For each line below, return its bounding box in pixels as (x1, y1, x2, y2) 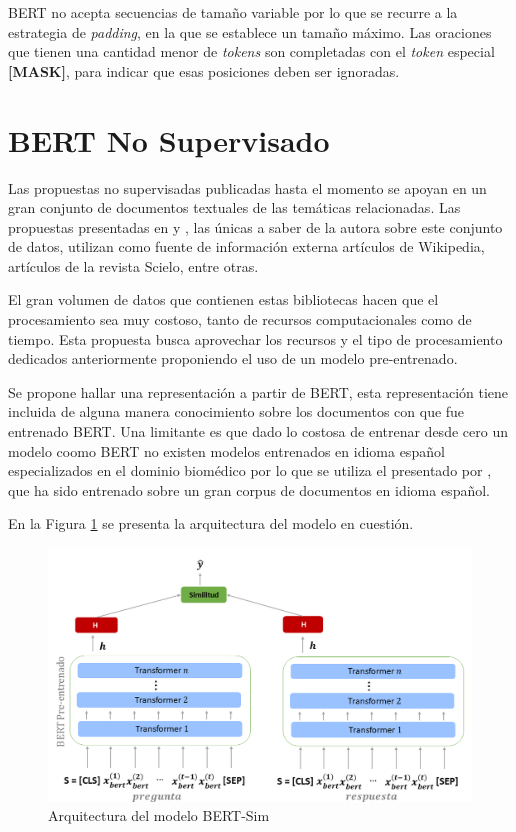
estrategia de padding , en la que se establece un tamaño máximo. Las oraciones (8, 21, 492, 42)
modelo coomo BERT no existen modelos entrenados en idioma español (8, 440, 445, 461)
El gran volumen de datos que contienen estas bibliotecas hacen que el (8, 289, 439, 310)
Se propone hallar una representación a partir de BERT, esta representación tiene (8, 381, 509, 402)
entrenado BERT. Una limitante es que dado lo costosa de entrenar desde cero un (8, 421, 508, 442)
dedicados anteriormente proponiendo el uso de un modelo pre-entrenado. (8, 348, 458, 369)
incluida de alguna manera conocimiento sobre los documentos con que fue (8, 401, 465, 422)
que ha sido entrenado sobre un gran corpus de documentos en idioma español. (8, 479, 490, 500)
